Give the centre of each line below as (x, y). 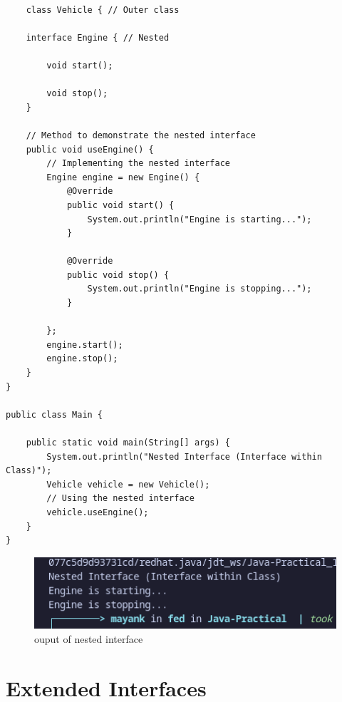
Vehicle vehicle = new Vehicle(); (128, 484)
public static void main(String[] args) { (128, 443)
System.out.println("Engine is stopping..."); (199, 289)
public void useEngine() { (90, 149)
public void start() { (120, 205)
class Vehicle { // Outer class (103, 10)
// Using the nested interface (120, 499)
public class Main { (55, 414)
